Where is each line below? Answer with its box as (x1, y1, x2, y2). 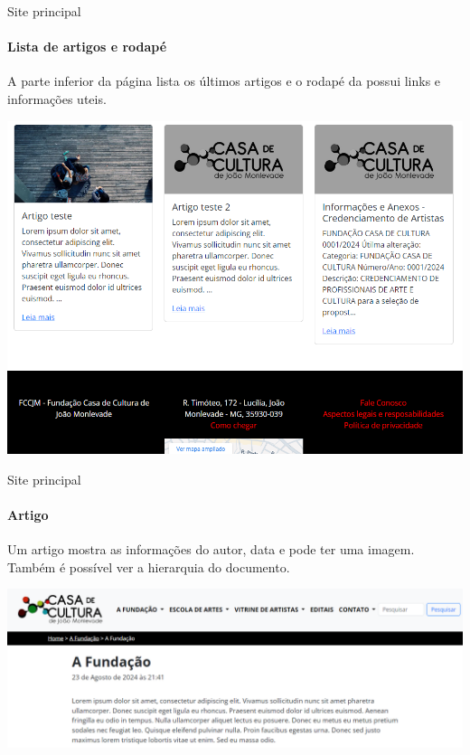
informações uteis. (7, 89, 107, 108)
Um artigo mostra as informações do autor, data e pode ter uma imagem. (7, 539, 415, 558)
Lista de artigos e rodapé (7, 37, 167, 56)
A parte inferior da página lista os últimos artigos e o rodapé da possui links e (7, 71, 441, 90)
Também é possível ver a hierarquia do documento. (7, 557, 290, 576)
